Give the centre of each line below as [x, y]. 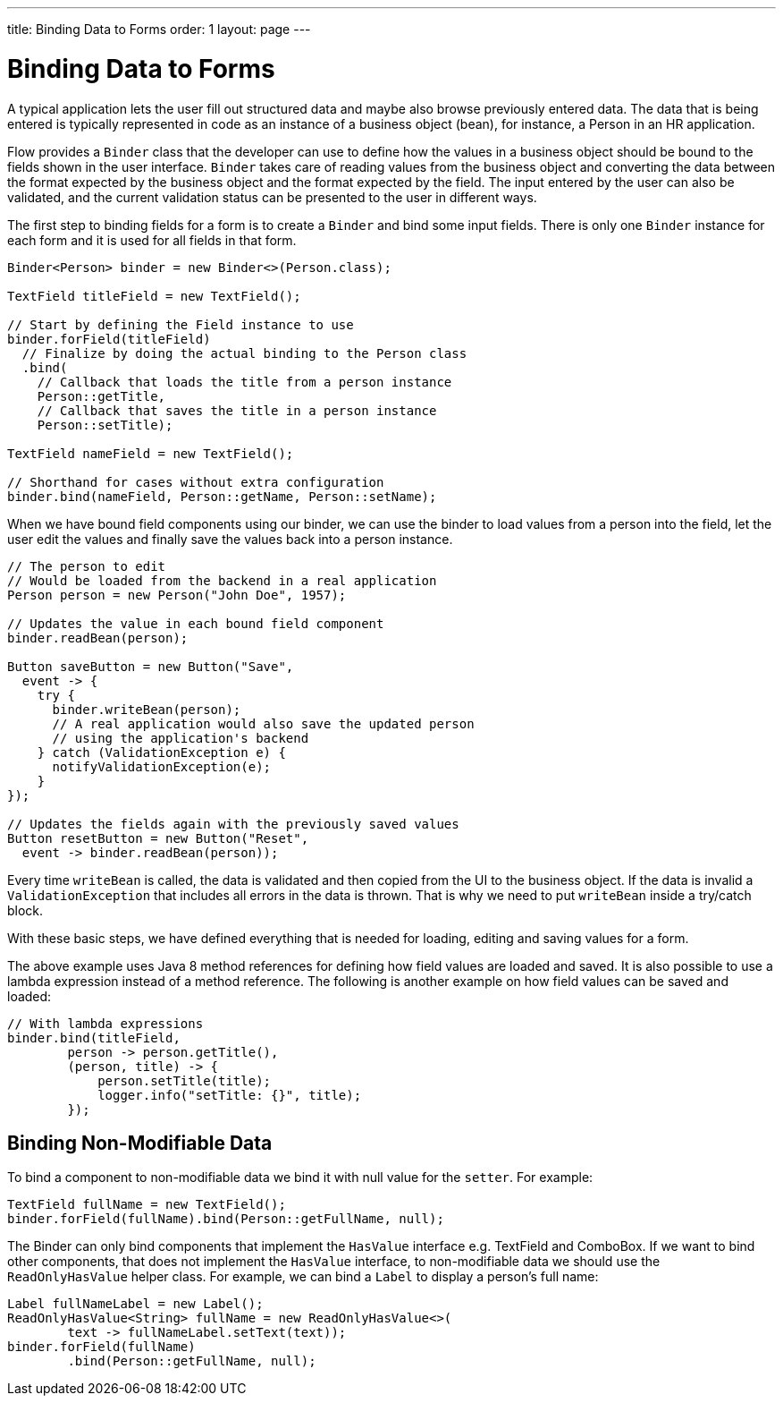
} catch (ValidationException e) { [161, 752]
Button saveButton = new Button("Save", [151, 666]
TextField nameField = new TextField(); [151, 453]
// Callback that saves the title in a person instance [237, 410]
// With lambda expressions [105, 1023]
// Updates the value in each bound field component [196, 623]
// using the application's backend [181, 738]
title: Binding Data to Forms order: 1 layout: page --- [159, 29]
